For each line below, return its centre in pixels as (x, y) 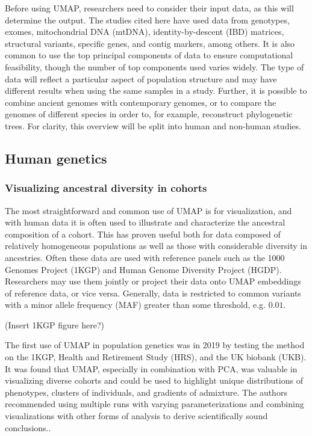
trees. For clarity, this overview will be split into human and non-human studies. (153, 125)
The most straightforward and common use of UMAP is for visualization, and (148, 210)
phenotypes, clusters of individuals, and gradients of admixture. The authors (146, 392)
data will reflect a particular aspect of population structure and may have (141, 78)
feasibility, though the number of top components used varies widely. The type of (154, 66)
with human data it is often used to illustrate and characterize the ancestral (145, 222)
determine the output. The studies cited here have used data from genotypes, (147, 20)
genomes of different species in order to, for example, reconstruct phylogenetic (149, 114)
